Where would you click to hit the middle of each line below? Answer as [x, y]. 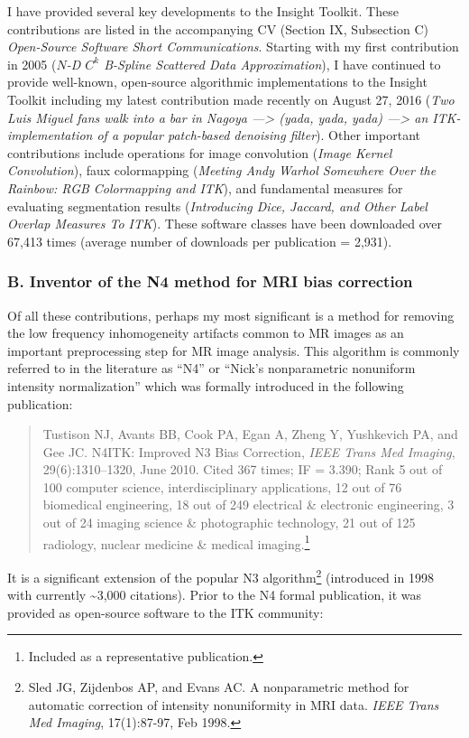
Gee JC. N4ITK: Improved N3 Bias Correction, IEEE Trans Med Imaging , [249, 451]
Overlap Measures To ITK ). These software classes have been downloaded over [225, 224]
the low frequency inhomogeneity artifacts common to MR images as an [206, 333]
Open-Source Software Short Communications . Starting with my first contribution [233, 47]
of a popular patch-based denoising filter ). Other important [259, 135]
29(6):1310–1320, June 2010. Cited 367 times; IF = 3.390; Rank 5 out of [243, 469]
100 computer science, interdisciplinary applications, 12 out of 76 [222, 486]
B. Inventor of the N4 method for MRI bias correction [210, 281]
